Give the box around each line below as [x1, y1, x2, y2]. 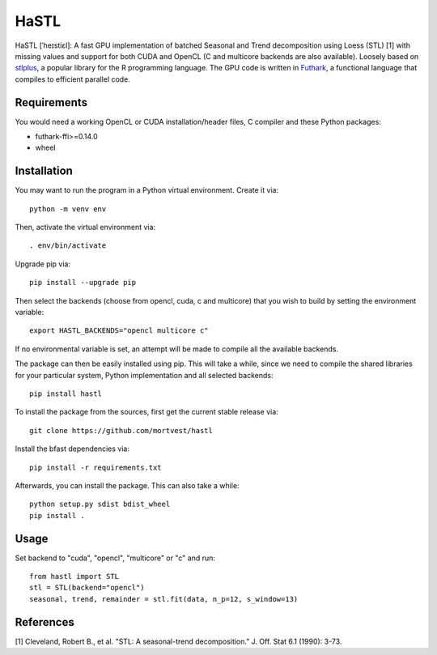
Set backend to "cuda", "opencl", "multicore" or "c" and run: [15, 553, 216, 563]
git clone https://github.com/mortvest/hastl [29, 426, 214, 435]
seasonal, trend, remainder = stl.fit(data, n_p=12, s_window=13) [29, 594, 299, 603]
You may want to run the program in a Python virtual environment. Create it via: [15, 185, 279, 195]
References [15, 615, 74, 629]
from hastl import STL [29, 572, 120, 581]
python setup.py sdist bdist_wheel [29, 500, 171, 509]
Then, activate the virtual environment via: [15, 223, 156, 232]
